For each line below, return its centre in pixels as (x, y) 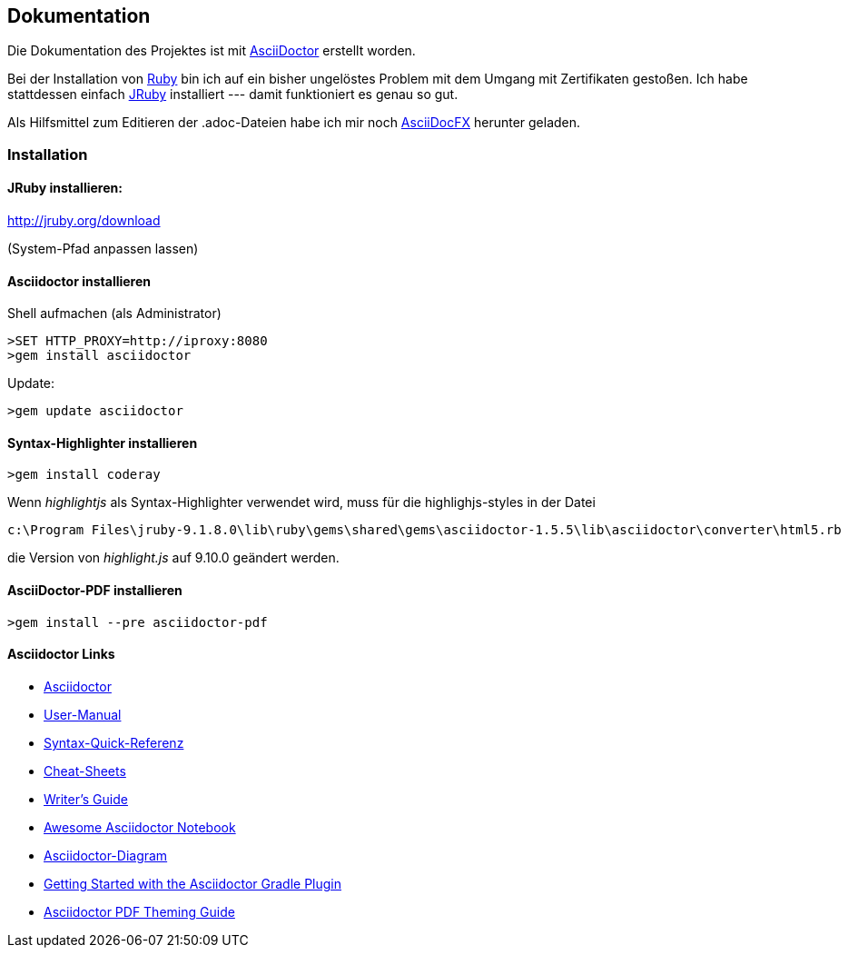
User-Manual (83, 714)
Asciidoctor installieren (79, 281)
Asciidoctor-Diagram (106, 855)
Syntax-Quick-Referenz (114, 742)
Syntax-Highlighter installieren (103, 443)
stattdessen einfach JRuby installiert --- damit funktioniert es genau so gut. (233, 95)
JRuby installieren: (65, 188)
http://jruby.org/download (84, 221)
